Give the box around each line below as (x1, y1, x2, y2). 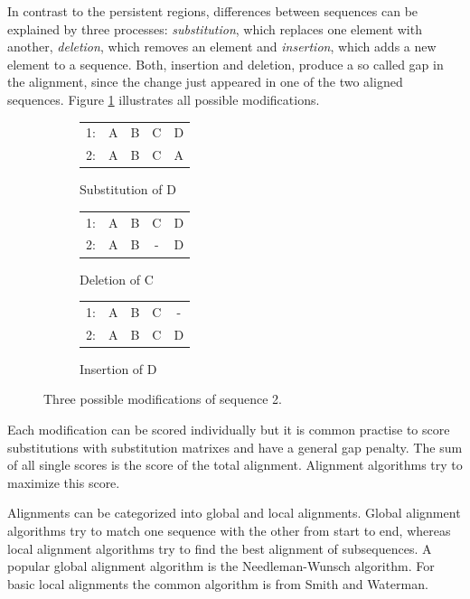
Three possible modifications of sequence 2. (43, 389, 282, 408)
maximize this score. (7, 473, 120, 491)
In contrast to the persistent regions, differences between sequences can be (7, 2, 418, 20)
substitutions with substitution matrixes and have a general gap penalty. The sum (7, 437, 463, 456)
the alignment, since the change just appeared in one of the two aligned (7, 72, 403, 91)
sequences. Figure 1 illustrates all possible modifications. (7, 89, 320, 108)
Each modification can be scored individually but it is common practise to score (7, 420, 450, 438)
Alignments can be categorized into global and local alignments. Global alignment (7, 503, 461, 522)
